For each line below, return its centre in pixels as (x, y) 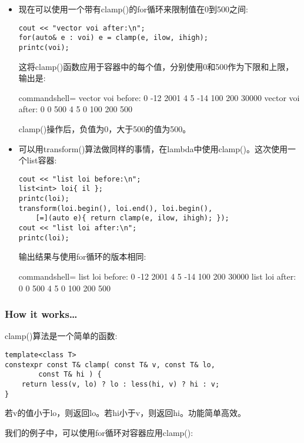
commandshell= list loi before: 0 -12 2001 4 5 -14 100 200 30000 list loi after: (157, 276)
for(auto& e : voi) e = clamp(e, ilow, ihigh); (113, 38)
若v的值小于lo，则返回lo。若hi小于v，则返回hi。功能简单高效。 (125, 413)
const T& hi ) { (70, 375)
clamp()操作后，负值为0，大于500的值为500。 (105, 128)
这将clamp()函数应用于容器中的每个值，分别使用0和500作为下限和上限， (156, 66)
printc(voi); (44, 47)
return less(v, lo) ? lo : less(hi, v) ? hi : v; (121, 384)
